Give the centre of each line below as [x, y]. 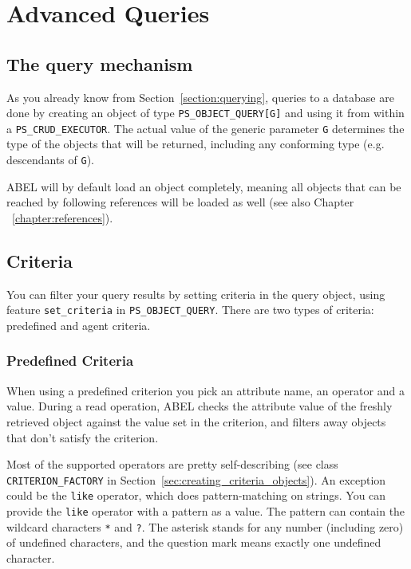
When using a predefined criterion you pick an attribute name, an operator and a [205, 390]
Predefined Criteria [70, 361]
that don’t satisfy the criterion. [83, 437]
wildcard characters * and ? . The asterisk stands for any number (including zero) [205, 526]
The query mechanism [100, 63]
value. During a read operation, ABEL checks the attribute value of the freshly [200, 406]
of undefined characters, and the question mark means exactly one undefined [194, 542]
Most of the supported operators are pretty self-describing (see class [172, 464]
